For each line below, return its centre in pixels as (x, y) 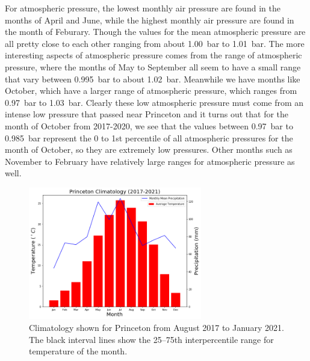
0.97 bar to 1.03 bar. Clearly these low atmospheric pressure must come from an (154, 102)
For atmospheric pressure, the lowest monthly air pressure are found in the (143, 8)
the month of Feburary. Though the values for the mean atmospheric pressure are (155, 32)
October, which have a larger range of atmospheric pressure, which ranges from (151, 91)
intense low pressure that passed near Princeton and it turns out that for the (147, 114)
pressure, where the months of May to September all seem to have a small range (153, 66)
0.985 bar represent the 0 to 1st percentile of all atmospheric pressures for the (149, 137)
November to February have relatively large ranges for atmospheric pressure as (150, 161)
